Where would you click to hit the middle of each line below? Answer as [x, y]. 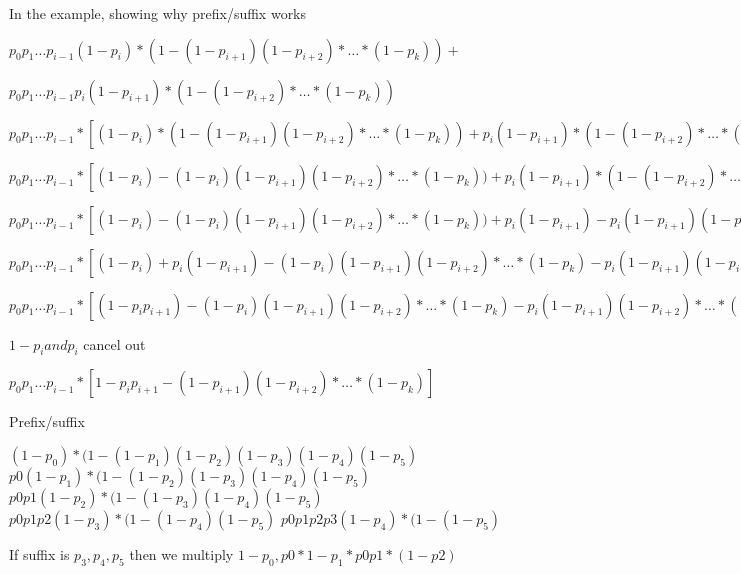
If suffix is [39, 553]
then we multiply [181, 553]
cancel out [114, 343]
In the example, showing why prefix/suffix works [158, 13]
